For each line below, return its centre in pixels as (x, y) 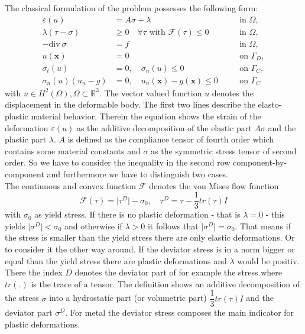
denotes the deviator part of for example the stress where (179, 272)
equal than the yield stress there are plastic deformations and (116, 260)
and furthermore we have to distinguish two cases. (138, 174)
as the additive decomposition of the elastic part (164, 127)
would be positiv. (268, 260)
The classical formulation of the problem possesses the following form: (132, 8)
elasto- (270, 104)
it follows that (173, 226)
